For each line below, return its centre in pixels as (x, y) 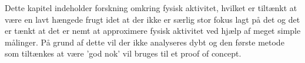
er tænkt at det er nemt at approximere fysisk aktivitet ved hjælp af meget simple (153, 31)
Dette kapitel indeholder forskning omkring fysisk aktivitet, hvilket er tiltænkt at (151, 8)
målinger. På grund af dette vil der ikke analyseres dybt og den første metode (145, 42)
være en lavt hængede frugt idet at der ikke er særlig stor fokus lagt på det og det (152, 19)
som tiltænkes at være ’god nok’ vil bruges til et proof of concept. (123, 53)
